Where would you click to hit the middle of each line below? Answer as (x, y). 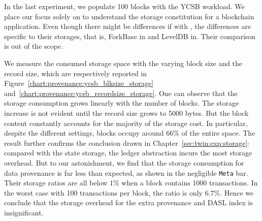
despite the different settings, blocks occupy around (84, 133)
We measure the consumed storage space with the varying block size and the (123, 63)
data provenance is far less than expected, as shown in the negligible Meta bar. (126, 172)
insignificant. (24, 212)
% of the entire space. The (214, 133)
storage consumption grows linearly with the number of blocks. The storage (122, 103)
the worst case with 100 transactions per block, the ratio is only (103, 192)
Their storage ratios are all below (56, 183)
